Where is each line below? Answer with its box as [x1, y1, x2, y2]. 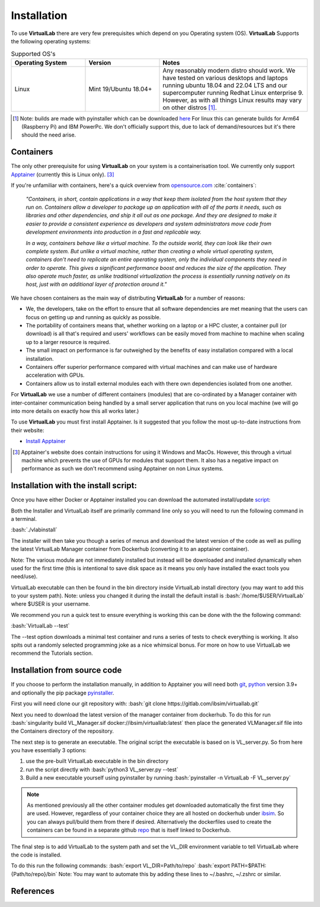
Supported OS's [11, 49, 56, 58]
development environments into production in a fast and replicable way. [25, 228, 201, 235]
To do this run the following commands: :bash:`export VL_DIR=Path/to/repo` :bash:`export [11, 862, 231, 869]
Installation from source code [11, 665, 122, 676]
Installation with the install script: [11, 480, 137, 491]
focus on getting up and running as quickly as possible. [25, 313, 161, 320]
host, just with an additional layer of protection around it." [25, 281, 167, 288]
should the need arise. [21, 131, 76, 139]
